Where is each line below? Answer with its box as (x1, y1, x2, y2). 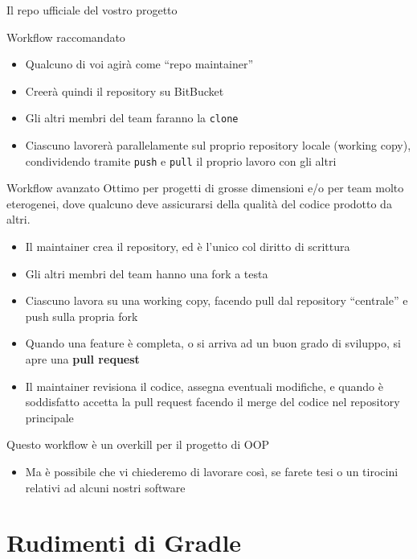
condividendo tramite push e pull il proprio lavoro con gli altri (25, 152, 337, 169)
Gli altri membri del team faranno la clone (25, 109, 239, 126)
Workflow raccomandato (6, 28, 125, 45)
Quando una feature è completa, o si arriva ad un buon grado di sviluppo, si (25, 335, 401, 351)
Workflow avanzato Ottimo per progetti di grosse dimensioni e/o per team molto (6, 179, 404, 196)
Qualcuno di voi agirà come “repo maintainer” (25, 55, 254, 72)
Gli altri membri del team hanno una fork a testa (25, 265, 268, 282)
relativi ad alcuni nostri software (25, 479, 186, 495)
